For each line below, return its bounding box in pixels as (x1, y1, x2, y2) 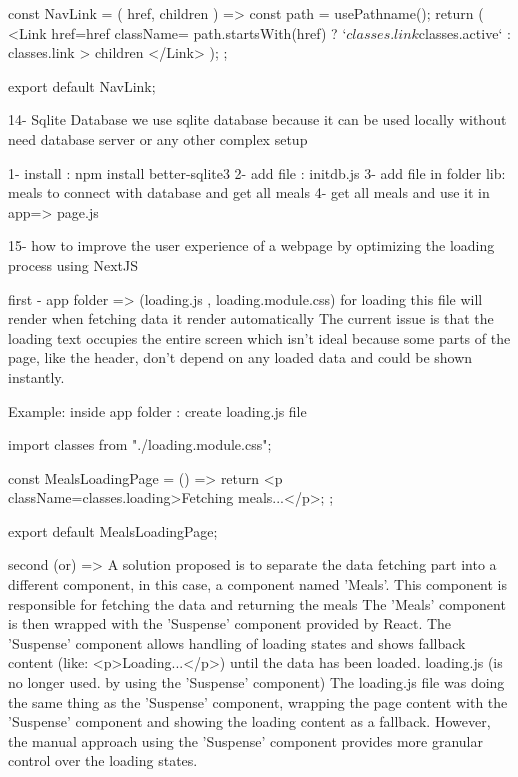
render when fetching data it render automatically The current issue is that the (8, 308, 494, 329)
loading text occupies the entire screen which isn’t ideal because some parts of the (8, 327, 511, 348)
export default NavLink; (8, 75, 156, 96)
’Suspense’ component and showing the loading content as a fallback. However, (8, 711, 491, 732)
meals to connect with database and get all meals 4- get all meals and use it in (8, 182, 490, 203)
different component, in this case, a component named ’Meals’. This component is (8, 574, 507, 595)
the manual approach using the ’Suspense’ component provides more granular (8, 730, 483, 751)
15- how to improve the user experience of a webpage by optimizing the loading (8, 235, 495, 256)
